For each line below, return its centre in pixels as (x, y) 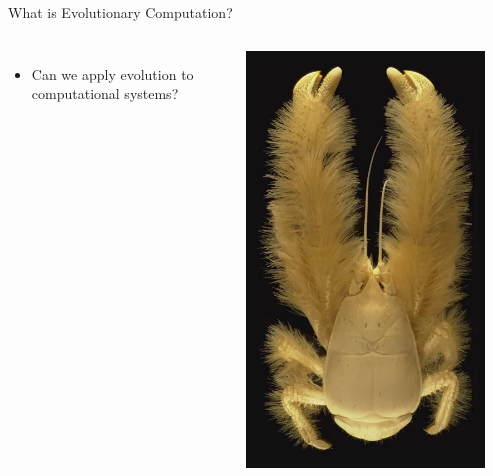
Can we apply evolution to (112, 73)
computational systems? (105, 93)
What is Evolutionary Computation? (120, 12)
